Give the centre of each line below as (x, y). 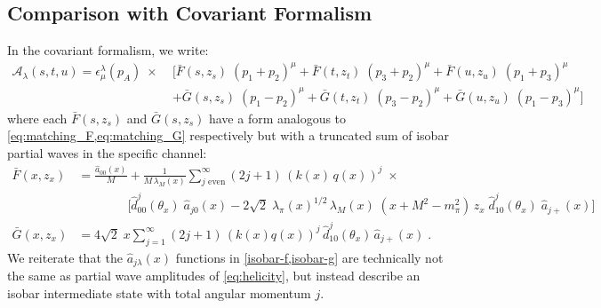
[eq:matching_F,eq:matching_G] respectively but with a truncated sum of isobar (228, 135)
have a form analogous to (277, 118)
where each (37, 118)
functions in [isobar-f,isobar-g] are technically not (309, 257)
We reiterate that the (65, 257)
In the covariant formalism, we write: (108, 50)
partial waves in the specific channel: (107, 153)
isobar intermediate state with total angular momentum (159, 292)
